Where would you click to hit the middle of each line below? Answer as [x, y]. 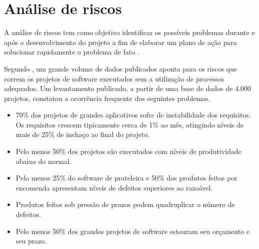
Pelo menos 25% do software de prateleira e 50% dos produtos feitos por [126, 178]
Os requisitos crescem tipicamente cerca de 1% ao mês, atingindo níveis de [130, 124]
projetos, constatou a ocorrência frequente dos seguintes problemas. [107, 98]
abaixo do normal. [43, 161]
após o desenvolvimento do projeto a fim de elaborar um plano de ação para [120, 42]
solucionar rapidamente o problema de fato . [72, 52]
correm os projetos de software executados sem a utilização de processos [114, 78]
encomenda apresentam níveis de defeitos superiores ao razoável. [114, 187]
